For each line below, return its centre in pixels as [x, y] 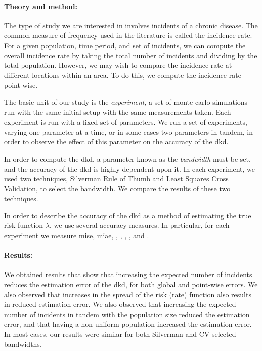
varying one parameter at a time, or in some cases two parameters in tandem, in [129, 131]
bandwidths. [23, 344]
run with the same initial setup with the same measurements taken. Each [118, 112]
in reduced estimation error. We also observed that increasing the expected [120, 304]
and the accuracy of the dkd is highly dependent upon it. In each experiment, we [130, 168]
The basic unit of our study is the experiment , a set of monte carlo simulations [126, 102]
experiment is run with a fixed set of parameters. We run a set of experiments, [126, 122]
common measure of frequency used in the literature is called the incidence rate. [128, 35]
